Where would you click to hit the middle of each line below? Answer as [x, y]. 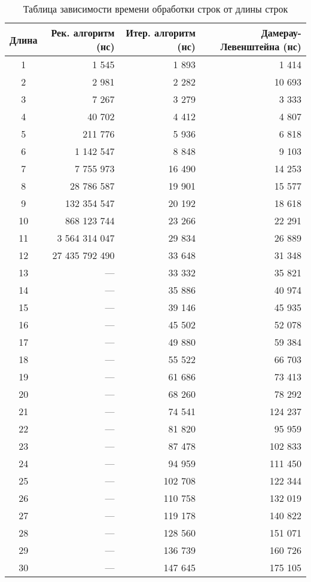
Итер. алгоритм [161, 33]
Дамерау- [281, 33]
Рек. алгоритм [83, 33]
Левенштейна [250, 46]
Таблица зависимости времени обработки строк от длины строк [155, 9]
